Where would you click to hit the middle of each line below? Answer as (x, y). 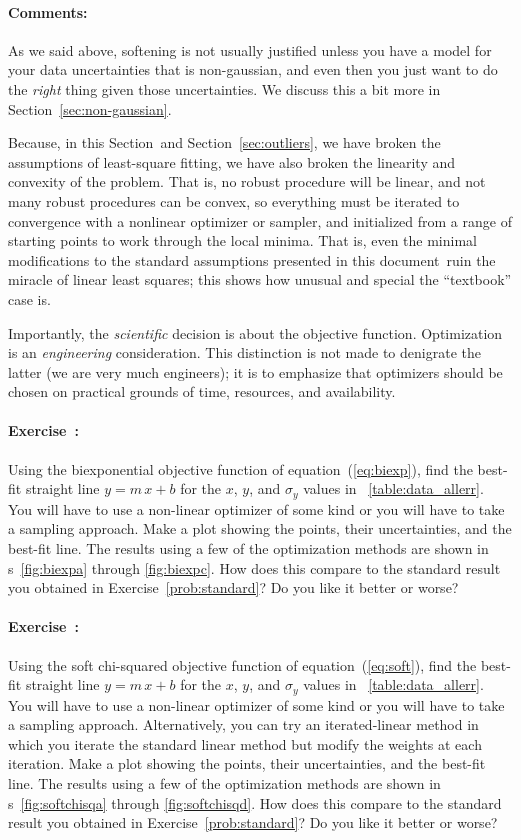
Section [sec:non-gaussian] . (90, 108)
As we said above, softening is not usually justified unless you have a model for (250, 49)
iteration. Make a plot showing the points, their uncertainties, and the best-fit (247, 763)
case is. (29, 298)
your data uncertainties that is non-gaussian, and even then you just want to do (253, 69)
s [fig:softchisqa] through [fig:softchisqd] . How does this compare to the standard (255, 802)
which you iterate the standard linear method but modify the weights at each (245, 743)
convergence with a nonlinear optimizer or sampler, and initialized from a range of (260, 220)
